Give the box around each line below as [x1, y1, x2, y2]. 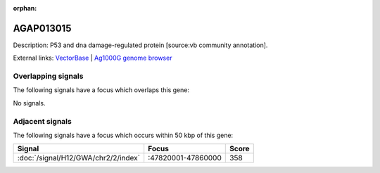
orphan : [13, 4, 37, 12]
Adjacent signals [13, 116, 72, 126]
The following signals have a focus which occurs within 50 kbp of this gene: [13, 131, 234, 139]
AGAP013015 [13, 22, 72, 34]
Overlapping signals [13, 71, 84, 81]
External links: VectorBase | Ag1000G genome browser [13, 53, 172, 63]
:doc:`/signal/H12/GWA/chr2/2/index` [17, 153, 141, 163]
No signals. [13, 98, 46, 107]
